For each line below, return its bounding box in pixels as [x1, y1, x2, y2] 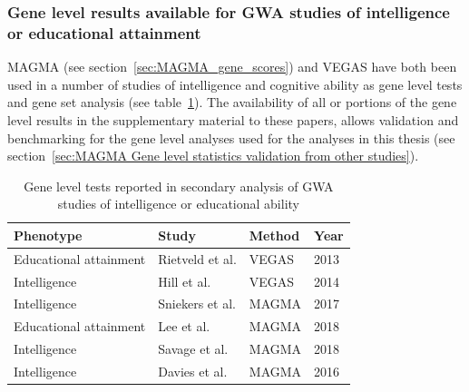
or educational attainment [7, 21, 201, 44]
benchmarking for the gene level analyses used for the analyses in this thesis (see [7, 128, 455, 147]
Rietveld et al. [158, 249, 237, 268]
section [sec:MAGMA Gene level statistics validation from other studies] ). [7, 146, 419, 165]
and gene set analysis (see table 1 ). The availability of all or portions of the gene [7, 93, 457, 112]
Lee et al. [158, 317, 210, 336]
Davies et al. [158, 361, 228, 380]
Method [249, 225, 300, 244]
